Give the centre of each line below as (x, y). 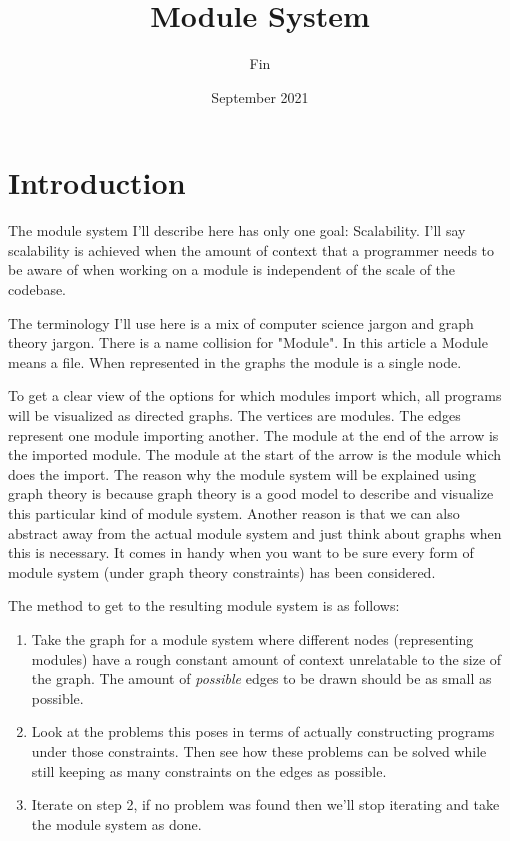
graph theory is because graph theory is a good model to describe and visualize (251, 493)
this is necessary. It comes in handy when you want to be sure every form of (241, 552)
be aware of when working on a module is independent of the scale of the (232, 269)
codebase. (37, 289)
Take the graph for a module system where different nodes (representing (252, 638)
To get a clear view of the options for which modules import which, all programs (255, 395)
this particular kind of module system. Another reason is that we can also (234, 512)
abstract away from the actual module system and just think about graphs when (255, 532)
